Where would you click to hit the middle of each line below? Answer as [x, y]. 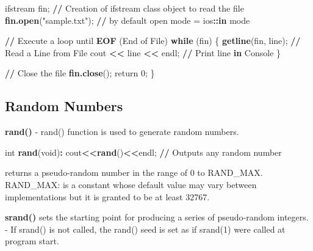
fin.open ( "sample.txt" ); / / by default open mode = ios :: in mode [128, 20]
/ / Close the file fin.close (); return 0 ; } [80, 73]
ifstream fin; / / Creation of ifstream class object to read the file [124, 8]
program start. [32, 241]
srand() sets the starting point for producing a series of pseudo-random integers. [157, 217]
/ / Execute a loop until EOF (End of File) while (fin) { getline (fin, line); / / [153, 41]
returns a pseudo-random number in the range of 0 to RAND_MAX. [134, 173]
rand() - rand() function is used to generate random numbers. [122, 132]
